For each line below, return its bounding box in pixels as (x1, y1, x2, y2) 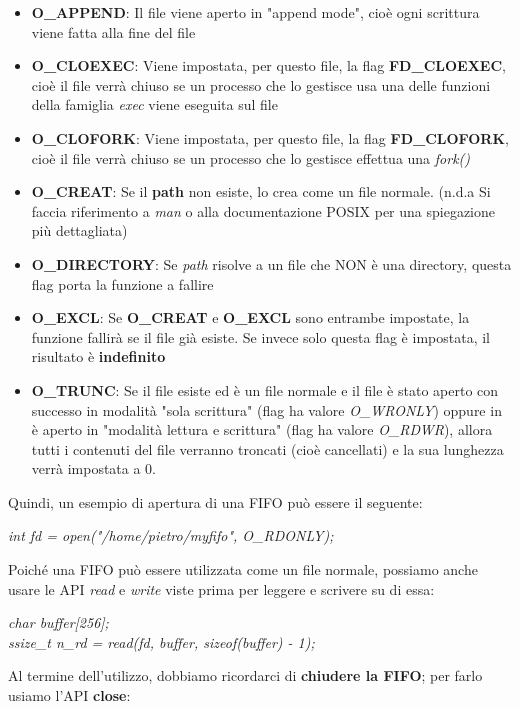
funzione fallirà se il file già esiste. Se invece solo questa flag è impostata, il (31, 326, 490, 347)
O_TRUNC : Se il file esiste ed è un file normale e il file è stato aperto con (31, 379, 499, 400)
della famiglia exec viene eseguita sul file (31, 94, 278, 115)
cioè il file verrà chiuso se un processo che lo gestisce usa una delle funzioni (31, 74, 491, 95)
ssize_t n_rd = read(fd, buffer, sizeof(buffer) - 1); (8, 631, 315, 652)
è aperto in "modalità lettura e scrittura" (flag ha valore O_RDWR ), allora (31, 419, 493, 440)
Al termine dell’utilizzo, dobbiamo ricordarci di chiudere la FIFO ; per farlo (8, 665, 483, 686)
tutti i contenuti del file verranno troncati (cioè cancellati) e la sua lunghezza (31, 438, 504, 459)
